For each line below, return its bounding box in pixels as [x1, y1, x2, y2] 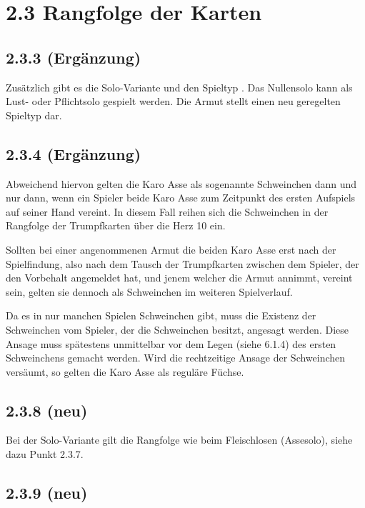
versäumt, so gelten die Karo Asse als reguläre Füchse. [6, 364, 244, 379]
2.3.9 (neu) [6, 482, 88, 504]
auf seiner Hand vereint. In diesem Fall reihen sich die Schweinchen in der [6, 204, 329, 219]
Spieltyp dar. [6, 107, 62, 122]
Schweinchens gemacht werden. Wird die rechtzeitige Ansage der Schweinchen [6, 350, 346, 365]
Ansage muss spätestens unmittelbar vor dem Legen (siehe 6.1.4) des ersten [6, 336, 336, 351]
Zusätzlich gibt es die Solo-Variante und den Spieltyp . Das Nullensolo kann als [6, 79, 353, 94]
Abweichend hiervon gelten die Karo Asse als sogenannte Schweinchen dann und [6, 176, 357, 191]
